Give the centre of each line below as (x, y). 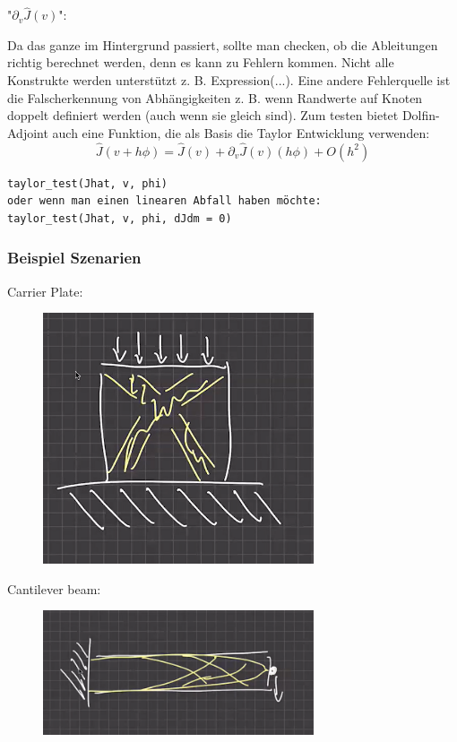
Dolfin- (421, 115)
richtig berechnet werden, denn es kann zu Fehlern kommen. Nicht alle (201, 62)
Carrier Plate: (45, 291)
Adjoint (28, 132)
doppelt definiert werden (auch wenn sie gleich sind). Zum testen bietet (203, 115)
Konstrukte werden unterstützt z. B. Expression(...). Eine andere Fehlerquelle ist (229, 80)
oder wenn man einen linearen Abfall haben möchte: (164, 201)
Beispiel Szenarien (74, 258)
